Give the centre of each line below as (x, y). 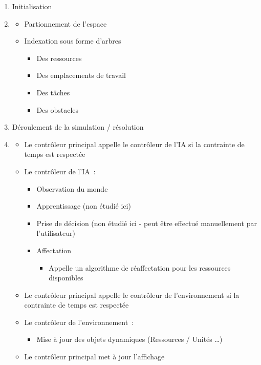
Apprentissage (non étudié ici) (84, 206)
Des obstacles (58, 109)
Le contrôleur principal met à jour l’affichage (94, 357)
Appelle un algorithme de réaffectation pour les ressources (140, 267)
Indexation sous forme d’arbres (73, 41)
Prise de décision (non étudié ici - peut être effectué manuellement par (147, 223)
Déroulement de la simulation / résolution (78, 127)
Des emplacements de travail (81, 75)
